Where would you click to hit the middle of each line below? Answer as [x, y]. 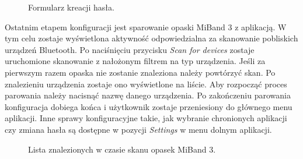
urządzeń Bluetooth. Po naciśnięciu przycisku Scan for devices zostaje [130, 49]
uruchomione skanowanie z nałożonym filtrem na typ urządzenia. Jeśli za [135, 61]
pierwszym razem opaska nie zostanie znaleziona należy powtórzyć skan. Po [140, 72]
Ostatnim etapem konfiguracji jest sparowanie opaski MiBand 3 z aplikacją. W [146, 27]
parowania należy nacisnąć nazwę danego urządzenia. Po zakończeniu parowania [148, 95]
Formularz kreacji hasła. [71, 7]
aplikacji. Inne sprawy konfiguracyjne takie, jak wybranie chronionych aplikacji [146, 118]
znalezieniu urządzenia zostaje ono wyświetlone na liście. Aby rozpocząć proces [146, 84]
